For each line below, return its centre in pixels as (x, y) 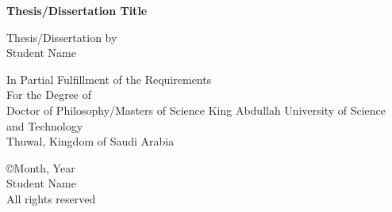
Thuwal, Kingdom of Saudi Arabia (90, 141)
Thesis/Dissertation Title (77, 10)
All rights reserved (51, 198)
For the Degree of (49, 95)
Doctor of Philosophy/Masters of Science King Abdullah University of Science (196, 110)
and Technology (45, 125)
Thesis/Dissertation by (62, 37)
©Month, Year (41, 167)
